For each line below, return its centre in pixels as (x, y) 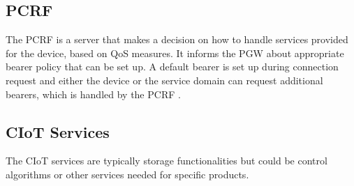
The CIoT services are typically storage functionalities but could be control (167, 161)
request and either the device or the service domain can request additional (164, 80)
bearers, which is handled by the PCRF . (93, 94)
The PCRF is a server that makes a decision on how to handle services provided (177, 39)
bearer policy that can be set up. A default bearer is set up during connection (172, 67)
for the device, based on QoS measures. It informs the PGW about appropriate (175, 53)
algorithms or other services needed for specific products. (127, 174)
